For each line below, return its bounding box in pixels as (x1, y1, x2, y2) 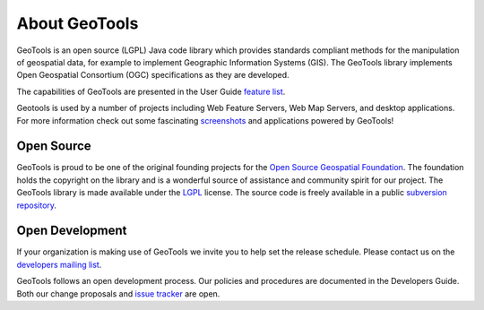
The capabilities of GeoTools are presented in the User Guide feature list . (16, 86, 286, 97)
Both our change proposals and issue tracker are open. (16, 288, 220, 299)
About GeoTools (16, 13, 139, 33)
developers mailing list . (16, 259, 102, 270)
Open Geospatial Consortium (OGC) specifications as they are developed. (16, 70, 290, 81)
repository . (16, 200, 57, 211)
